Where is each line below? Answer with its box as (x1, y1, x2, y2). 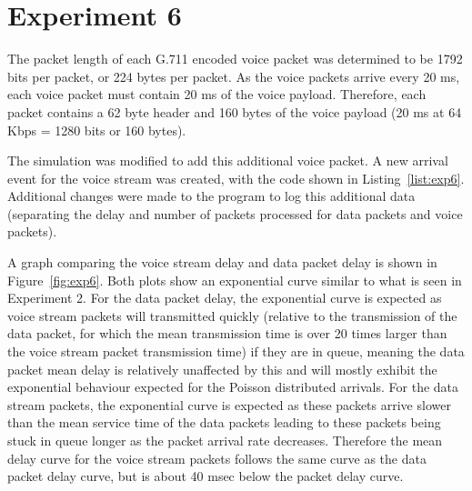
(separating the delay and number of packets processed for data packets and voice (7, 204, 463, 223)
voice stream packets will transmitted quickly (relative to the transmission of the (7, 306, 457, 325)
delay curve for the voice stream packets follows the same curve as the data (7, 448, 427, 467)
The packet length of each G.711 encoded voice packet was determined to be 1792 (7, 49, 463, 68)
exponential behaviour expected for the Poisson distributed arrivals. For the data (7, 377, 459, 396)
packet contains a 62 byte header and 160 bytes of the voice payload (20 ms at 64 (7, 102, 462, 121)
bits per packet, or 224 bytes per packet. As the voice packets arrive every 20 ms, (7, 66, 460, 85)
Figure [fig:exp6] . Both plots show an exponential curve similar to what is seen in (7, 270, 462, 289)
